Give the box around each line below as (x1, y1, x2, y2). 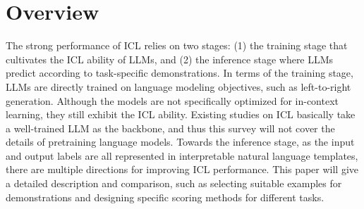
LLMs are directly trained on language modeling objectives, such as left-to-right (6, 79, 351, 94)
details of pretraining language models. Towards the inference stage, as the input (6, 134, 355, 149)
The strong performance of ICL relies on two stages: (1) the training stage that (6, 38, 348, 53)
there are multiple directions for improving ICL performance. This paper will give (6, 162, 359, 177)
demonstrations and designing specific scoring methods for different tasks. (6, 189, 324, 204)
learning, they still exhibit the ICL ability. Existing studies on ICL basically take (6, 107, 356, 122)
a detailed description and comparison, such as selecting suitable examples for (6, 176, 342, 191)
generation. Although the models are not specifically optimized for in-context (6, 93, 339, 108)
